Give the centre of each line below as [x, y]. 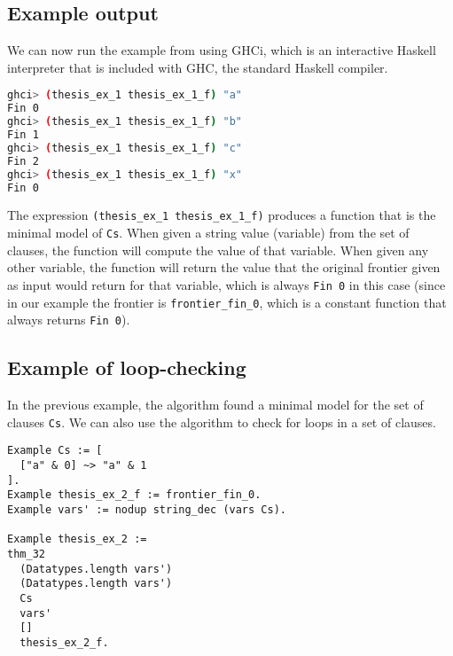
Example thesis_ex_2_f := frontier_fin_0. [134, 495]
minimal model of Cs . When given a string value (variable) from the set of [208, 233]
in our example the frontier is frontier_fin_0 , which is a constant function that [227, 302]
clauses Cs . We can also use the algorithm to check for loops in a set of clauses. [222, 422]
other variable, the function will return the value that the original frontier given [224, 267]
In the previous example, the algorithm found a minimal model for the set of [215, 405]
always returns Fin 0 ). [69, 320]
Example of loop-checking [127, 367]
